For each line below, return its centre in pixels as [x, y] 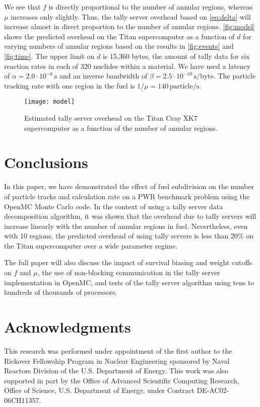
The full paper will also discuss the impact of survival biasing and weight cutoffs [128, 262]
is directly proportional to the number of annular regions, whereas [151, 7]
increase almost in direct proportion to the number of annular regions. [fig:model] [129, 26]
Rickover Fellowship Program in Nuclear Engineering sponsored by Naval [117, 360]
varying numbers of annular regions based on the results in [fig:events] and [119, 46]
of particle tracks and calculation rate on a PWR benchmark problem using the [127, 196]
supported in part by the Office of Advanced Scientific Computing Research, [122, 380]
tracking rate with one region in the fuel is [70, 85]
